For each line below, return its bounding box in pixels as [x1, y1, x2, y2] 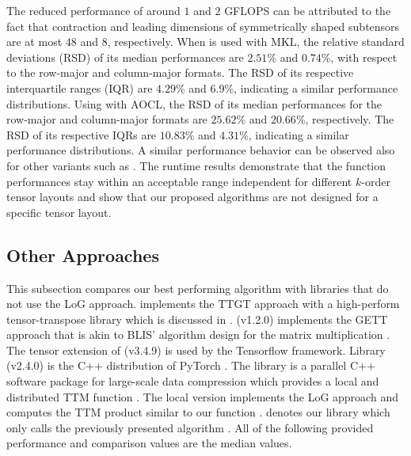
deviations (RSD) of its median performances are [6, 48, 244, 65]
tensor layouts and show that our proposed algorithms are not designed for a [6, 188, 379, 205]
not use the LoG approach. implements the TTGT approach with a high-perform [6, 295, 400, 312]
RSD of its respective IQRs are [6, 126, 157, 142]
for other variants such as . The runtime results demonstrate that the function [6, 157, 386, 173]
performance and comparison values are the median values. [6, 435, 292, 451]
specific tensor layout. [6, 203, 112, 220]
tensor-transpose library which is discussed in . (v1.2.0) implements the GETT [6, 310, 388, 327]
